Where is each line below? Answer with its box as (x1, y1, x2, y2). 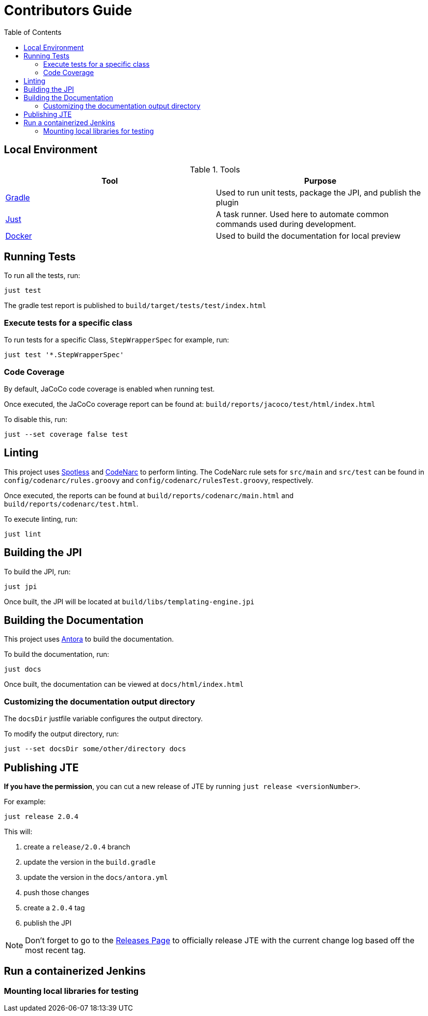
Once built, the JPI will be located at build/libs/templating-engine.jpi (4, 597, 255, 606)
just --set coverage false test (4, 430, 128, 438)
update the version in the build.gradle (24, 858, 156, 867)
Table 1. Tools (190, 164, 240, 174)
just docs (4, 665, 41, 674)
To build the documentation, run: (4, 650, 109, 659)
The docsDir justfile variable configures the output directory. (4, 714, 203, 723)
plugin (216, 197, 239, 207)
